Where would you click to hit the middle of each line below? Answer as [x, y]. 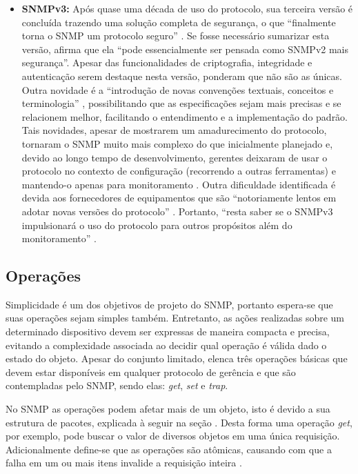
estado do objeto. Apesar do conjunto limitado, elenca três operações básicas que [177, 358]
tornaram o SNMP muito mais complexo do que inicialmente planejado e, [177, 143]
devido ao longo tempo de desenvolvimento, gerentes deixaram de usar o [175, 157]
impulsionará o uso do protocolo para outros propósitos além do [157, 225]
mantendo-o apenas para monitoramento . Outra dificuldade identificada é [179, 184]
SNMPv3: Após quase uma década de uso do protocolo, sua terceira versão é [187, 8]
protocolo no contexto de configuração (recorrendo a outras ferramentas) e [179, 171]
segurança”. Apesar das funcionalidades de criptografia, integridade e [167, 62]
